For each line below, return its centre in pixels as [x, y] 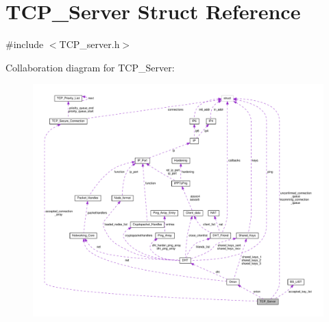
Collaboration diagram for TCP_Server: [90, 67]
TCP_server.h [89, 44]
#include [25, 44]
